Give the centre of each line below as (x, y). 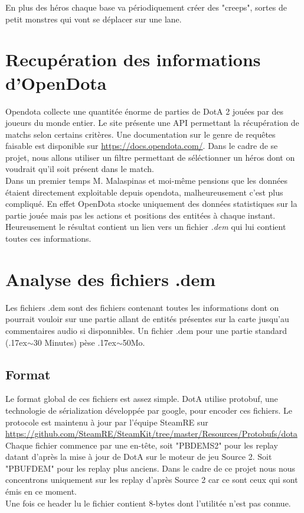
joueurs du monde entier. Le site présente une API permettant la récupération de (152, 123)
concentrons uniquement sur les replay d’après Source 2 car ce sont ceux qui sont (152, 480)
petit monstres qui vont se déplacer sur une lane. (94, 19)
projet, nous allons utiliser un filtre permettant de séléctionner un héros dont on (150, 157)
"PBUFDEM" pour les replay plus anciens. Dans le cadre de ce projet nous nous (150, 468)
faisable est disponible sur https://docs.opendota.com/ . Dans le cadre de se (142, 146)
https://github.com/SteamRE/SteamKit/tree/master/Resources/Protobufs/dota (151, 434)
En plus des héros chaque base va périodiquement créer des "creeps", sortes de (146, 7)
